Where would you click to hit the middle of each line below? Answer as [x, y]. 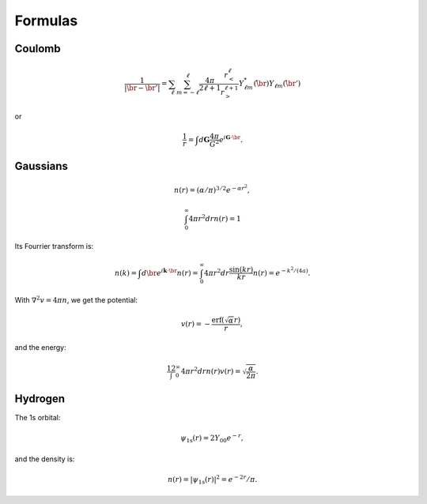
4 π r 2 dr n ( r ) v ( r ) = [211, 370]
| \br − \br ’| [142, 88]
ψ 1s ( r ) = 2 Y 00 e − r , [212, 438]
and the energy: [40, 347]
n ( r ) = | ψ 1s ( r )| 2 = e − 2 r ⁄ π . [212, 480]
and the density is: [45, 459]
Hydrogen [40, 399]
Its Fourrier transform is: [54, 246]
